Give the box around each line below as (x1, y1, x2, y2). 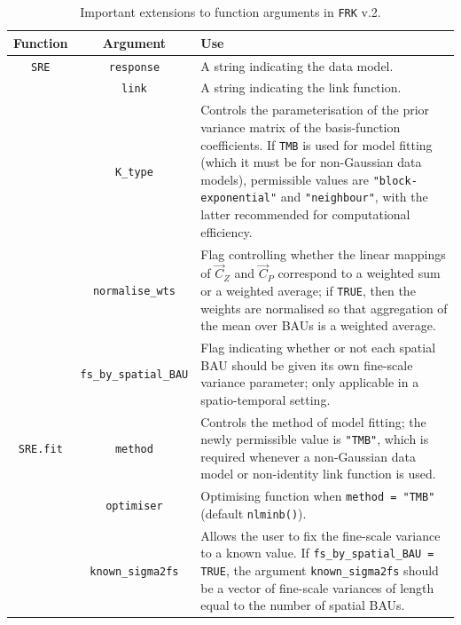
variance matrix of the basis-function (200, 117, 401, 136)
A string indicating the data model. (200, 56, 394, 75)
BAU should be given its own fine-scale (200, 355, 413, 374)
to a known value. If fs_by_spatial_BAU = (200, 543, 434, 562)
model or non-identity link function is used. (200, 464, 436, 483)
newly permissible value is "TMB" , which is (200, 430, 429, 448)
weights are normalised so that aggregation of (200, 298, 448, 317)
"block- (372, 174, 418, 187)
